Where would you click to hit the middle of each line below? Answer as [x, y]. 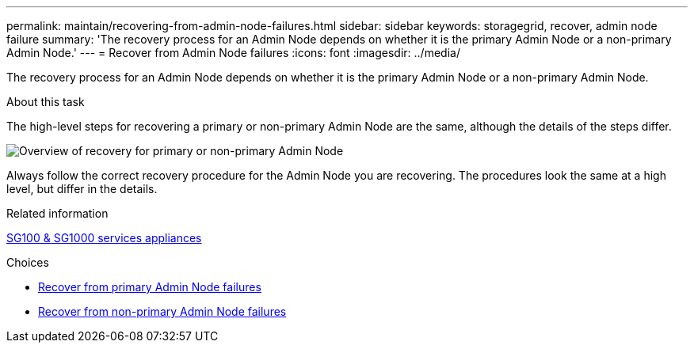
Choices [28, 262]
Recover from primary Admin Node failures [150, 287]
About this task [46, 102]
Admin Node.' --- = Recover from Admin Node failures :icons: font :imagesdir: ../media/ [233, 53]
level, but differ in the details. [82, 189]
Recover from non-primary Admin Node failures [162, 311]
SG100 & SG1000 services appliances [104, 238]
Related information [57, 213]
